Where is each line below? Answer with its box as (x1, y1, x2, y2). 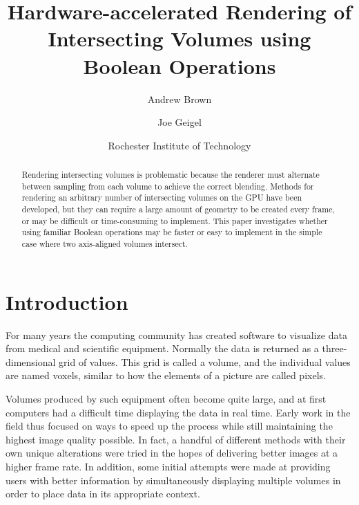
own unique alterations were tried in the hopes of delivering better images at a (6, 446, 338, 460)
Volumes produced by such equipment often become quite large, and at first (6, 391, 327, 405)
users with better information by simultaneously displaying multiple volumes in (6, 472, 341, 487)
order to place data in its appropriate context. (6, 486, 200, 501)
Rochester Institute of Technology (108, 138, 251, 152)
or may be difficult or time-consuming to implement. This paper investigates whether (21, 214, 328, 226)
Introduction (6, 287, 128, 315)
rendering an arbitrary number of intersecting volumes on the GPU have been (21, 192, 302, 203)
